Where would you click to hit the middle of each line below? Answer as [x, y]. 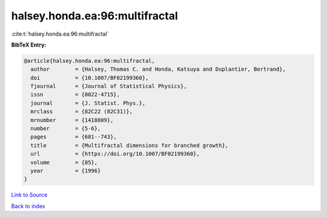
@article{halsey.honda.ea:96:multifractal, [90, 61]
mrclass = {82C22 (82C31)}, [82, 112]
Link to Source [29, 195]
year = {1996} [66, 171]
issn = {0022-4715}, [75, 95]
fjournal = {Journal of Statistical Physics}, [109, 86]
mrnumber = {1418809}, [72, 120]
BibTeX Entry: [29, 45]
